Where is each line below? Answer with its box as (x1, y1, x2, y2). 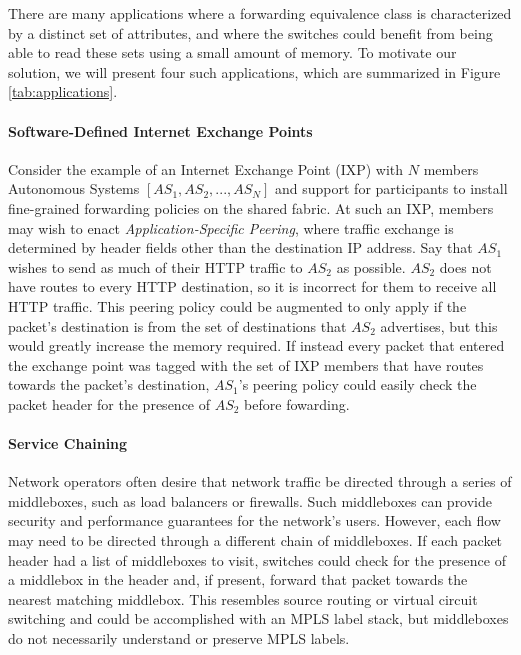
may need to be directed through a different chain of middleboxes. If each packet (8, 530, 503, 551)
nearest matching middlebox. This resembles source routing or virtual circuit (8, 588, 478, 609)
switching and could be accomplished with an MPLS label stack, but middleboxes (8, 608, 509, 629)
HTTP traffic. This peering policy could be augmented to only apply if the (8, 295, 467, 316)
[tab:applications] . (8, 81, 118, 102)
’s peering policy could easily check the (238, 374, 477, 395)
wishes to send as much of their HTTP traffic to (8, 256, 303, 277)
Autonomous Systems (8, 178, 140, 199)
